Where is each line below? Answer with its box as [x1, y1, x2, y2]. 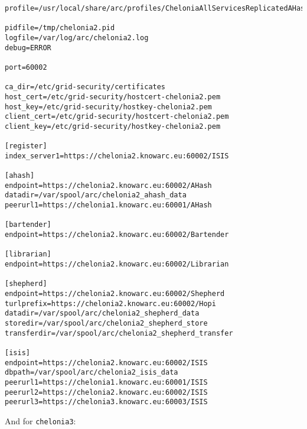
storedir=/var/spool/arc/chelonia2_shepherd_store [5, 319, 208, 327]
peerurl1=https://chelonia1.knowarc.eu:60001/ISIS [5, 378, 208, 386]
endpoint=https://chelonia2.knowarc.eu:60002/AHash [5, 181, 212, 190]
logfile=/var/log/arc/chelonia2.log [5, 33, 149, 42]
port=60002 [5, 63, 47, 71]
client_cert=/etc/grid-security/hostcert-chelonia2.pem [5, 112, 229, 121]
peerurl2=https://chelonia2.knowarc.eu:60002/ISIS [5, 388, 208, 396]
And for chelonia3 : [5, 414, 76, 427]
